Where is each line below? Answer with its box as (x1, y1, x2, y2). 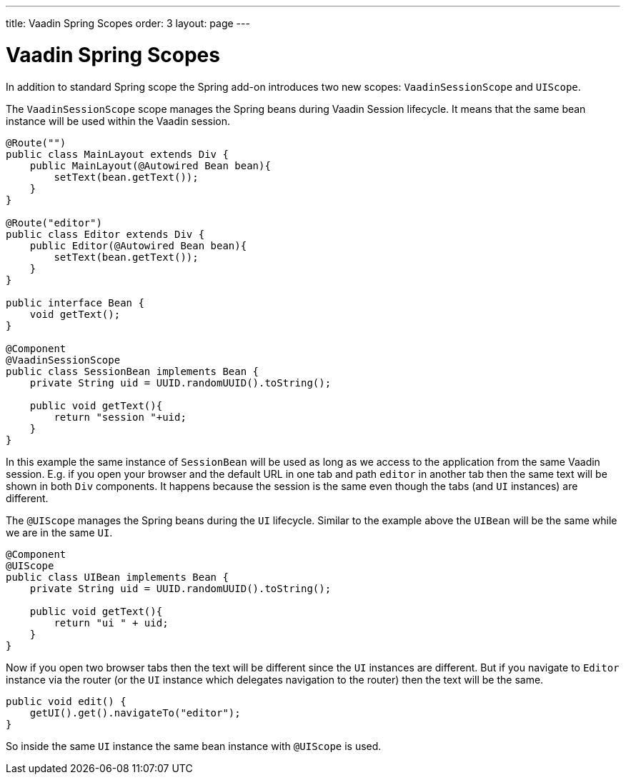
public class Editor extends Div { (6, 228, 205, 240)
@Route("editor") (6, 216, 102, 229)
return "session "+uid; (54, 411, 187, 423)
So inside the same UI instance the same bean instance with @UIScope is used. (6, 739, 382, 752)
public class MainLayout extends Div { (6, 148, 229, 160)
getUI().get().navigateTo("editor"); (29, 706, 241, 719)
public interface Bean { (6, 296, 144, 309)
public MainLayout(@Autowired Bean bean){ (29, 159, 271, 171)
